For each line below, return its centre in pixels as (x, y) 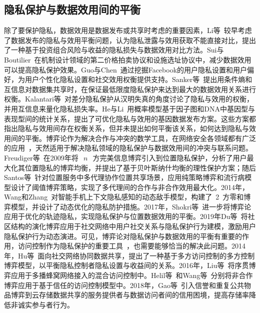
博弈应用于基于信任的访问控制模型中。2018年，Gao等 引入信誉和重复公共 (124, 285)
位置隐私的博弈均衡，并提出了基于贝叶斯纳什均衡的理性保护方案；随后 (140, 167)
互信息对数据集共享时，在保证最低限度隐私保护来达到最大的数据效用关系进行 (130, 89)
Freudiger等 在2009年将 (41, 157)
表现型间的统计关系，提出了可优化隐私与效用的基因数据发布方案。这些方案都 (130, 118)
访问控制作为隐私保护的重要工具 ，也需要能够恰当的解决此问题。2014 (131, 246)
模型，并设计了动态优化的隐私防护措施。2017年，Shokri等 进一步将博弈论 (131, 206)
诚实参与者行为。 (46, 304)
